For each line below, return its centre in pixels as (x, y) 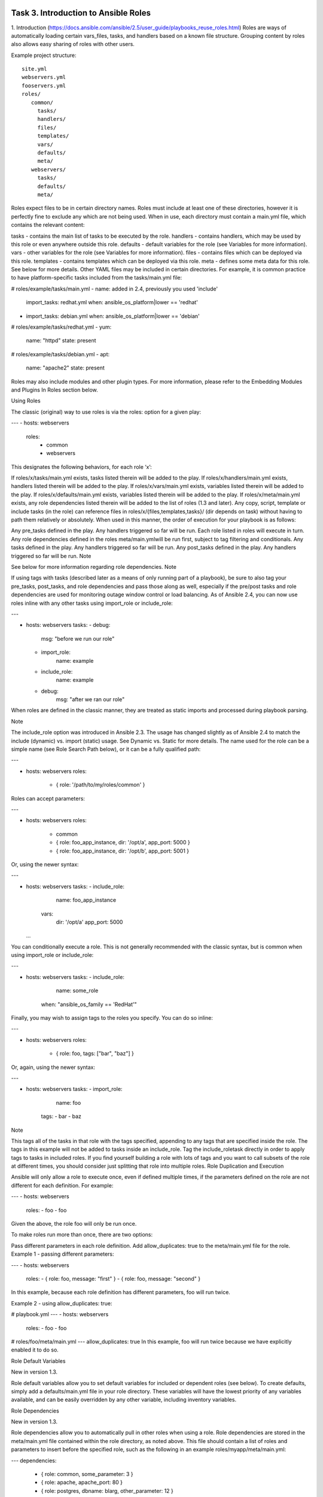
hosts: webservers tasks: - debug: (68, 625)
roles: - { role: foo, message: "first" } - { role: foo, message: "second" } (113, 1279)
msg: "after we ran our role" (90, 699)
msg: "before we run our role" (78, 638)
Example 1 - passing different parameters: (63, 1254)
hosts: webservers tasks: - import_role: (74, 1089)
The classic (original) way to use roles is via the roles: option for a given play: (106, 412)
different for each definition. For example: (62, 1185)
